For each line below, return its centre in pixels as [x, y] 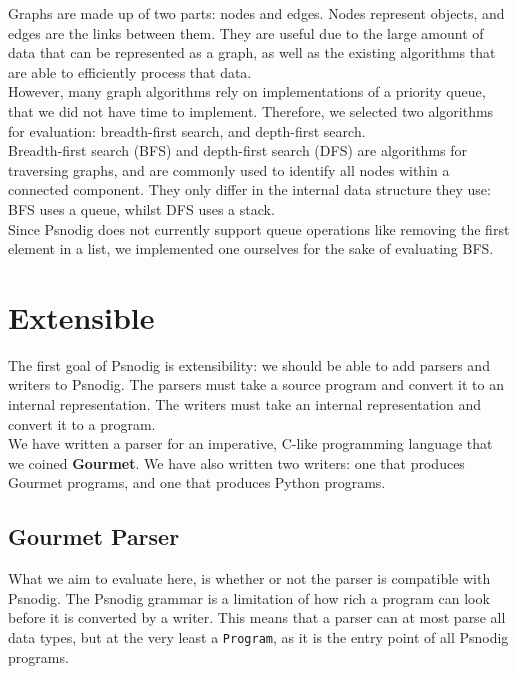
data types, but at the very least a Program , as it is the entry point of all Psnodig [258, 636]
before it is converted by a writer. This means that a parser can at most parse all [257, 617]
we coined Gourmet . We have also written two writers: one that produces [236, 462]
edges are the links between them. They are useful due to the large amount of [246, 32]
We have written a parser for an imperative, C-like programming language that [250, 443]
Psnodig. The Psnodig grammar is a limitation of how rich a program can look [249, 597]
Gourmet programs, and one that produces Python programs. [197, 482]
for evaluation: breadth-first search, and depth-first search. [187, 130]
